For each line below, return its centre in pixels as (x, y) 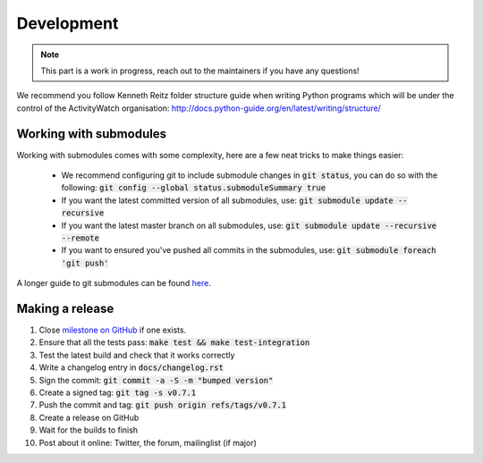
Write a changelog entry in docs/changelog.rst (131, 367)
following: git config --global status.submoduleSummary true (194, 188)
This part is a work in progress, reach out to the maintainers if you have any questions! (200, 71)
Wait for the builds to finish (89, 430)
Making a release (65, 308)
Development (68, 23)
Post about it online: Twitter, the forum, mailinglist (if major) (148, 442)
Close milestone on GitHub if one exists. (113, 330)
